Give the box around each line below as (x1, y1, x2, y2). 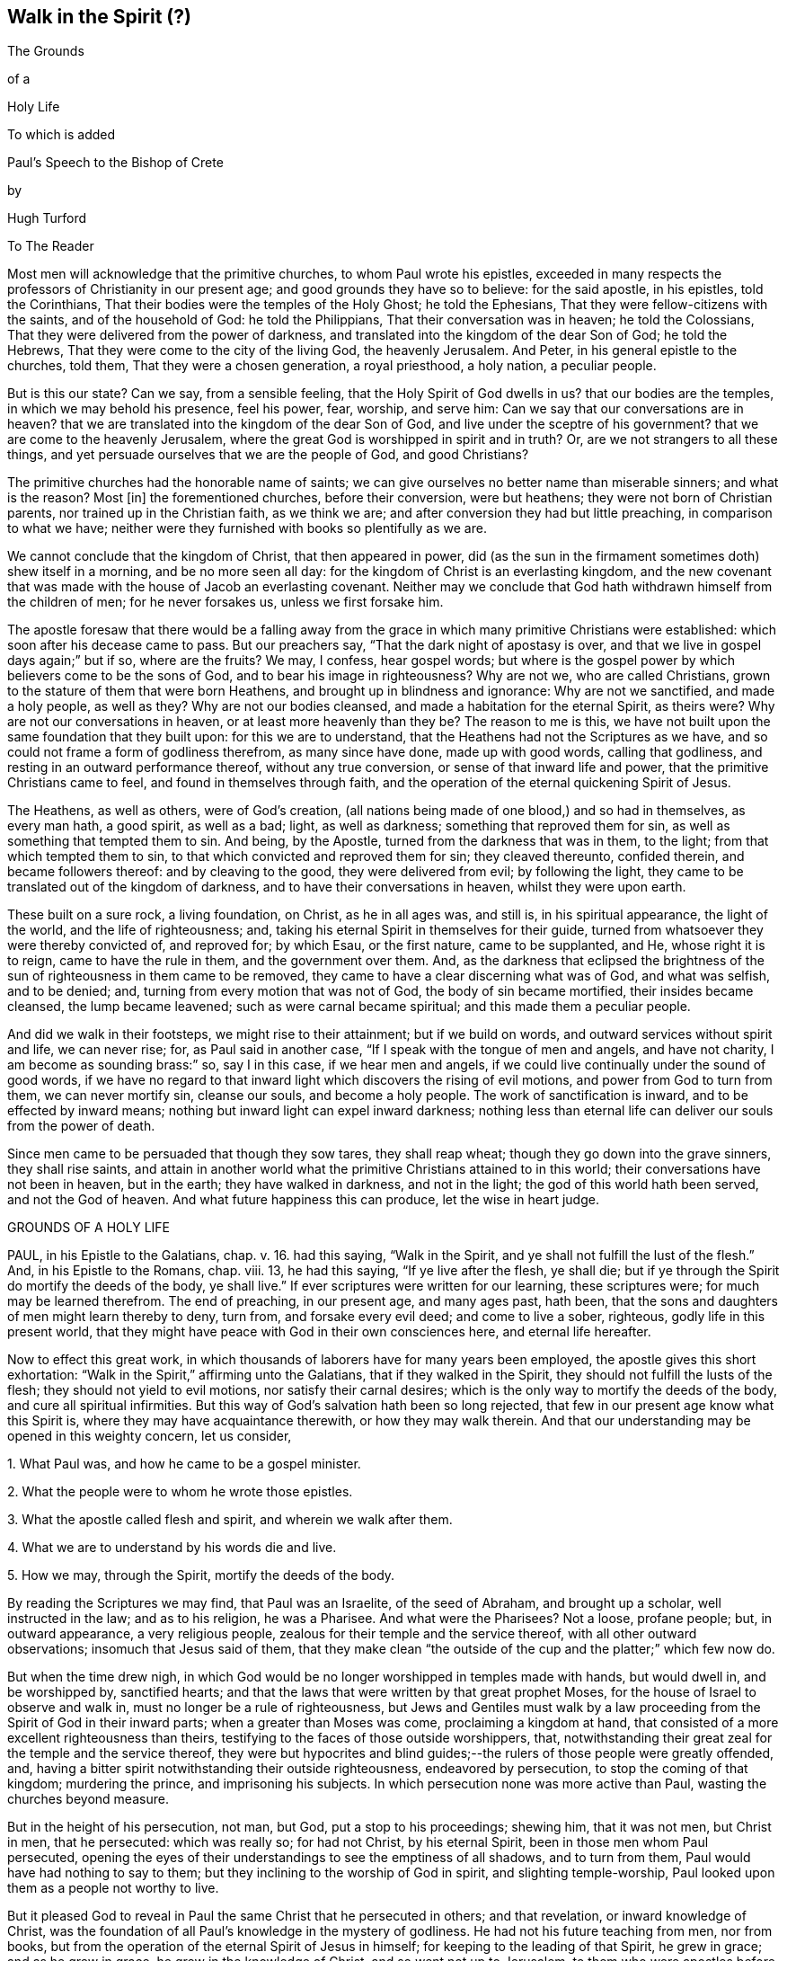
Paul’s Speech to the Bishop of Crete (7, 155, 224, 171)
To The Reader (7, 238, 94, 254)
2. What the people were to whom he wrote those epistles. (7, 1484, 353, 1500)
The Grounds (7, 43, 84, 59)
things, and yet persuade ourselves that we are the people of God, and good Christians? (7, 447, 529, 463)
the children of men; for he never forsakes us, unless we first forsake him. (7, 594, 444, 610)
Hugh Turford (7, 210, 87, 226)
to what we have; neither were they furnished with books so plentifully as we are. (7, 520, 487, 537)
